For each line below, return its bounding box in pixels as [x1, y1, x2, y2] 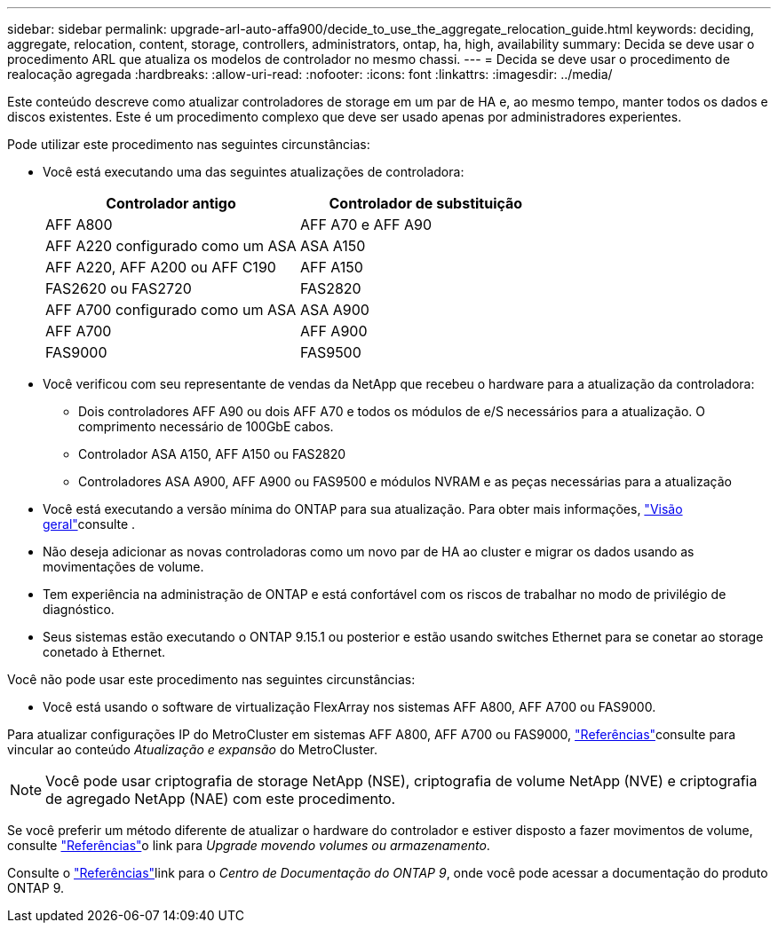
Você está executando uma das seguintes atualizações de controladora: [43, 164, 464, 179]
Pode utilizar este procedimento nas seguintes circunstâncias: [7, 137, 370, 152]
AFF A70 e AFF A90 [299, 216, 433, 233]
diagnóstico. [43, 602, 115, 617]
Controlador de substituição [329, 194, 523, 212]
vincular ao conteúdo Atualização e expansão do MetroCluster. [7, 742, 377, 757]
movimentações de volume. [43, 559, 204, 574]
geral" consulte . [43, 516, 136, 532]
